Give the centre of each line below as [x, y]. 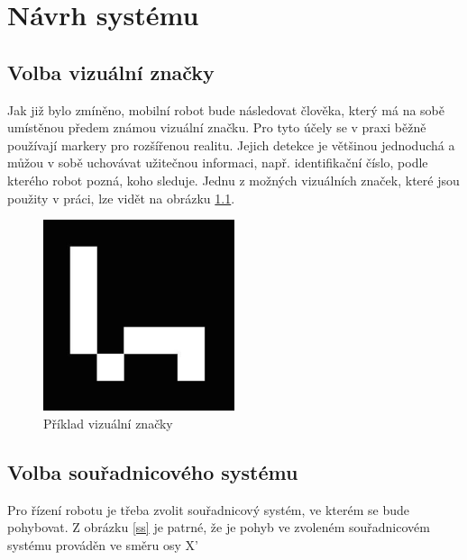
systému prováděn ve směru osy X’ [103, 544]
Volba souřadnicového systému [153, 471]
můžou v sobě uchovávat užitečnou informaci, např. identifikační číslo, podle [218, 163]
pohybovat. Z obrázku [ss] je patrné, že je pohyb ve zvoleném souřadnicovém [219, 527]
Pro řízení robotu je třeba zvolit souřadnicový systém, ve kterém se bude [208, 509]
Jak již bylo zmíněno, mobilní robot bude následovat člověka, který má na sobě [226, 109]
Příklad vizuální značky [108, 423]
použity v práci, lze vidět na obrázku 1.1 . [121, 198]
